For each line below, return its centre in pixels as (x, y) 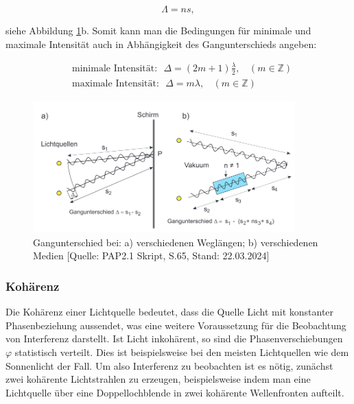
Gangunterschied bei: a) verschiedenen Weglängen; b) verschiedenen (176, 242)
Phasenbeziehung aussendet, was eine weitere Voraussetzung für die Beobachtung (176, 325)
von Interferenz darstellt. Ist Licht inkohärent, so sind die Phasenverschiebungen (174, 338)
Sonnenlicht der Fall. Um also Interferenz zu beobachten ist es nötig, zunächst (169, 365)
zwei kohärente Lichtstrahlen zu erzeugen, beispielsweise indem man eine (158, 379)
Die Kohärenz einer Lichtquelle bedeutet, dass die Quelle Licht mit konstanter (170, 312)
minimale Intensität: (115, 68)
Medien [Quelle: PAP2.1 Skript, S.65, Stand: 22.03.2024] (151, 256)
